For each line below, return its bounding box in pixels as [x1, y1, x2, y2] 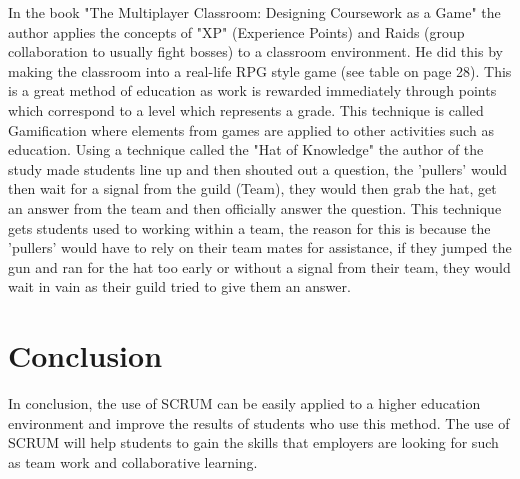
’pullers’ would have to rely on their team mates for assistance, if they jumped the [8, 237, 512, 258]
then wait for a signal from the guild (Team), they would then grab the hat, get [8, 178, 497, 199]
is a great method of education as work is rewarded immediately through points [8, 80, 497, 101]
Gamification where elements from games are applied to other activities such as [8, 119, 494, 140]
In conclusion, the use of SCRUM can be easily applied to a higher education [8, 393, 481, 414]
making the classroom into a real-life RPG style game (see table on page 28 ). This [8, 60, 512, 81]
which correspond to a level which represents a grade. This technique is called [8, 99, 484, 120]
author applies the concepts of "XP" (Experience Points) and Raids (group [8, 21, 465, 42]
